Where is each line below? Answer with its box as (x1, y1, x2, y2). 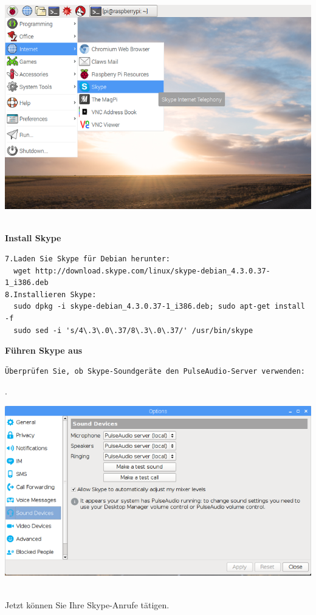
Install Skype (5, 232, 61, 244)
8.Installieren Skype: (5, 290, 97, 299)
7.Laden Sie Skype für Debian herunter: (5, 255, 171, 264)
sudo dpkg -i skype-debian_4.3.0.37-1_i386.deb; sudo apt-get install (13, 302, 305, 311)
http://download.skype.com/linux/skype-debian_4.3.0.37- (35, 266, 270, 275)
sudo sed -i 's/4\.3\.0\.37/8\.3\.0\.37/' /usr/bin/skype (13, 326, 253, 335)
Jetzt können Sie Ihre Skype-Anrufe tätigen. (5, 598, 170, 611)
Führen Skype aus (5, 344, 83, 357)
